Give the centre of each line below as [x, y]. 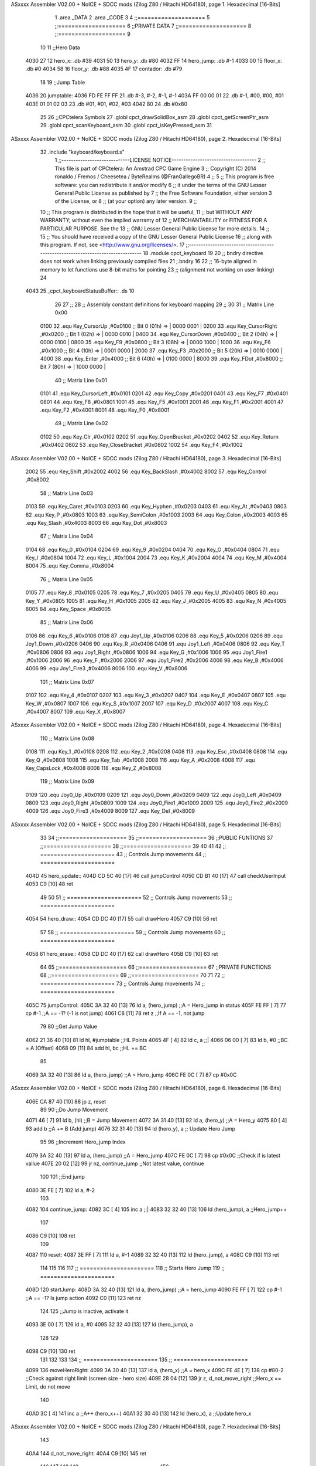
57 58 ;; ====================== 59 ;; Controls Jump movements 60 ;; [133, 932]
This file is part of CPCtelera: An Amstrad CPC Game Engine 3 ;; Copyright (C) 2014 [156, 168]
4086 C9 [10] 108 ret [50, 1236]
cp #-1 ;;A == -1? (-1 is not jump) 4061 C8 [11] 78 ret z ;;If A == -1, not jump [115, 1013]
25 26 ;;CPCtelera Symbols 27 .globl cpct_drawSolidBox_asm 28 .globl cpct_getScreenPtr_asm [154, 117]
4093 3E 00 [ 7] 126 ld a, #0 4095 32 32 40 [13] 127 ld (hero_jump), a [109, 1325]
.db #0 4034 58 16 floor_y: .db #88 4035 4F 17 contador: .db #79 [104, 69]
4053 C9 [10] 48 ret [49, 884]
